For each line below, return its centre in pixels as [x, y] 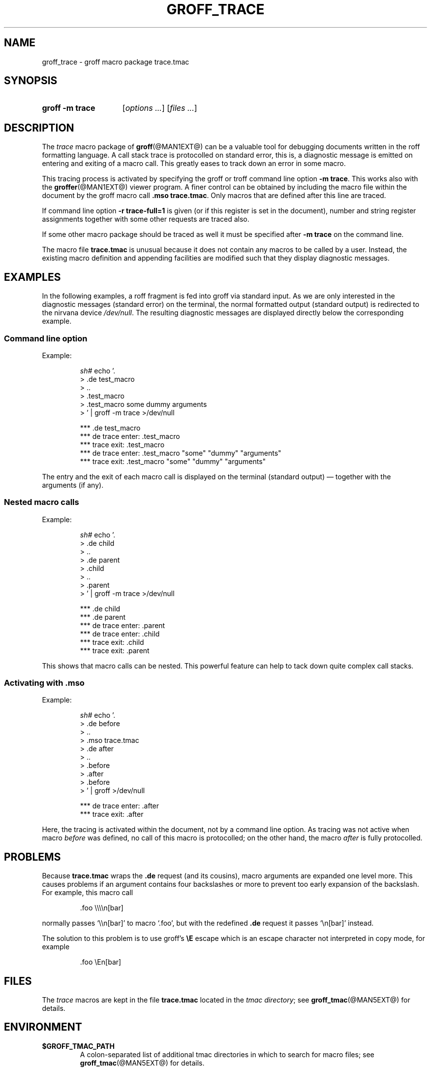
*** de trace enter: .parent [123, 625]
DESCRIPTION [39, 128]
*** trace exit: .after [112, 814]
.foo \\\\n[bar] [102, 908]
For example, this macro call [88, 893]
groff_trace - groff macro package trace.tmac [116, 62]
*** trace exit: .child [112, 642]
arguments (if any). [73, 485]
